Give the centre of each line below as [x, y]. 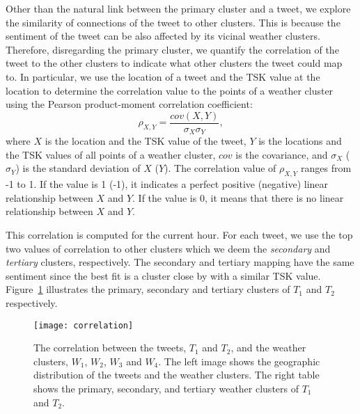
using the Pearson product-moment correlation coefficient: [129, 104]
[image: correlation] [84, 325]
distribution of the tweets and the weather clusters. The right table [177, 375]
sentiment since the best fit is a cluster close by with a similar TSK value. [163, 275]
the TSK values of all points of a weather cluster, [111, 154]
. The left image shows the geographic [239, 361]
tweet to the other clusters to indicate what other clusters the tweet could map [174, 63]
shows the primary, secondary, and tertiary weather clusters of [166, 389]
